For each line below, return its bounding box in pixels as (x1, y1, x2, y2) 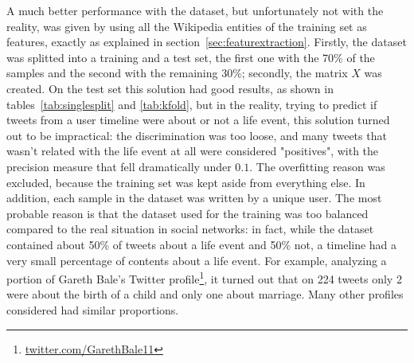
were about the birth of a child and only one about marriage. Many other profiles (6, 286, 404, 302)
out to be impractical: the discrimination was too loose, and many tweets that (6, 127, 387, 143)
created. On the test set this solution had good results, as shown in (6, 80, 334, 96)
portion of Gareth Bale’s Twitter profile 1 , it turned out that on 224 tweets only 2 (6, 268, 402, 287)
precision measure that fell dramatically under (6, 158, 232, 174)
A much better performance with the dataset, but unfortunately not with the (6, 2, 384, 18)
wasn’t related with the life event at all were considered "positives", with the (6, 142, 379, 159)
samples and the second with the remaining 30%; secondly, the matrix (6, 64, 348, 81)
